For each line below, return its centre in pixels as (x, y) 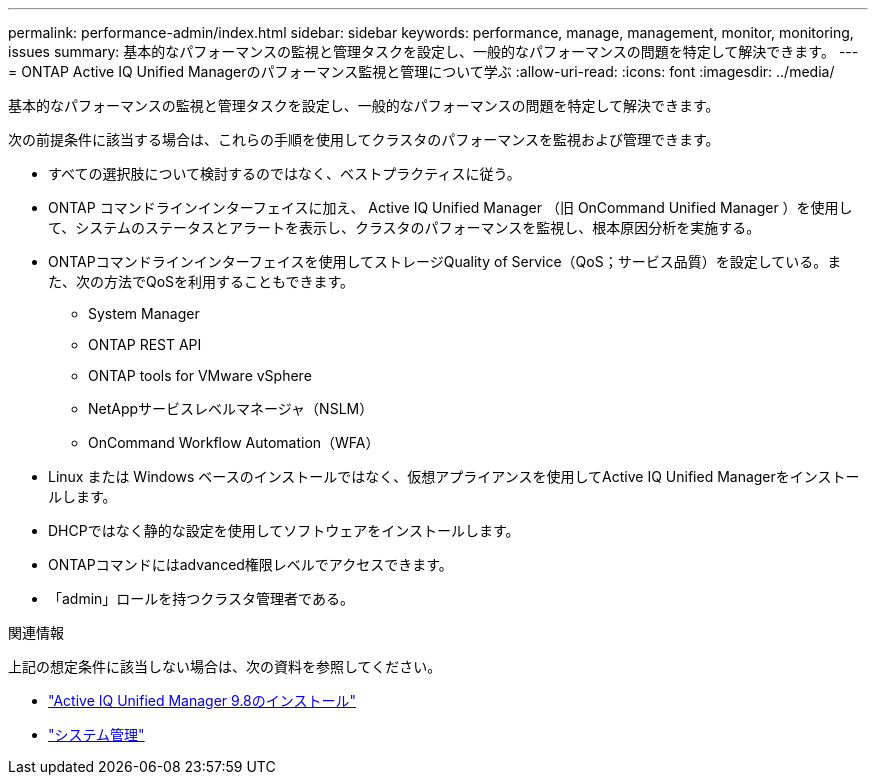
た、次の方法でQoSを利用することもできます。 (201, 281)
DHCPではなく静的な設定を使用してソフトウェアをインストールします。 (284, 530)
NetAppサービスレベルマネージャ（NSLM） (231, 408)
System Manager (144, 313)
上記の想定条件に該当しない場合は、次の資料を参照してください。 (225, 666)
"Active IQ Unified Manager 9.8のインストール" (202, 700)
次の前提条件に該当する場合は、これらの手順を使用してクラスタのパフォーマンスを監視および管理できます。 (364, 139)
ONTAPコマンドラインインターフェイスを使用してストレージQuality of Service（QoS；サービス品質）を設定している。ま (445, 261)
